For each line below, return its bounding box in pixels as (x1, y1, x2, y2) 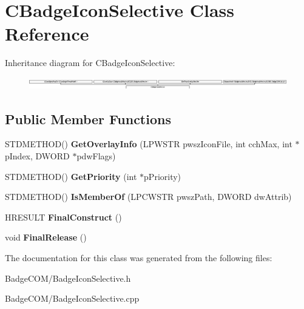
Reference (5, 21, 89, 46)
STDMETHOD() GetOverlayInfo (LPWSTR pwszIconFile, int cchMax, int (5, 138, 292, 150)
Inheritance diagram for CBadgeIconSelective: (5, 56, 175, 69)
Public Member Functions (5, 109, 171, 128)
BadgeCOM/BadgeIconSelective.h (5, 271, 131, 284)
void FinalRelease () (5, 231, 87, 244)
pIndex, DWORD (5, 149, 70, 162)
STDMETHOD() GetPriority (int (5, 170, 137, 182)
